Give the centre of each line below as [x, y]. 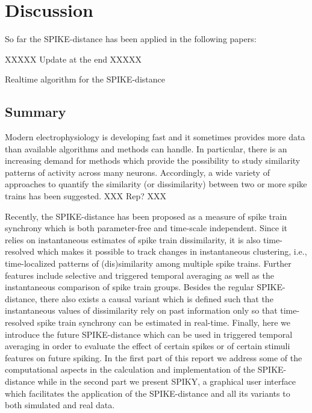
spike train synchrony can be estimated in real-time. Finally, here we [164, 322]
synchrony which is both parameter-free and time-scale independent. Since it [146, 228]
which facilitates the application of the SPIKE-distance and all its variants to [148, 393]
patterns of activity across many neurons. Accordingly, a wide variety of [137, 172]
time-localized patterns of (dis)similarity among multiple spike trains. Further [148, 263]
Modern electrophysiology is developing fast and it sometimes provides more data [155, 137]
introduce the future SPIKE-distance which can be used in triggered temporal [149, 334]
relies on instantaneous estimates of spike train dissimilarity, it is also [133, 239]
